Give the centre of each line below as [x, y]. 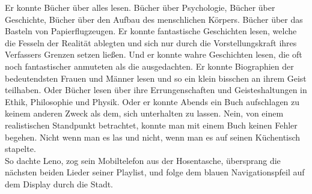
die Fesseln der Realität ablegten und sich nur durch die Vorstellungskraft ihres [151, 42]
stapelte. [20, 149]
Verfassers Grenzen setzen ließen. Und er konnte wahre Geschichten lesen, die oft [154, 54]
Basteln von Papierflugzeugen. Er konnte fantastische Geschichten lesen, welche [151, 31]
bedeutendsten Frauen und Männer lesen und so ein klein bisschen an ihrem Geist [156, 78]
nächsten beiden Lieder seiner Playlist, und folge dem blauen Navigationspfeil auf [155, 172]
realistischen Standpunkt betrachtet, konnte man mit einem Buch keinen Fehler [151, 125]
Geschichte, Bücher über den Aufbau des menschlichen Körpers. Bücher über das [154, 19]
